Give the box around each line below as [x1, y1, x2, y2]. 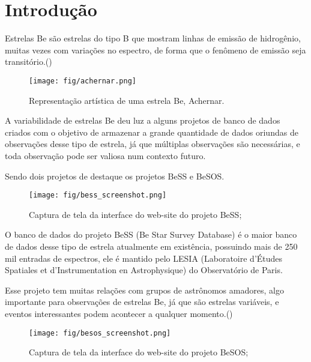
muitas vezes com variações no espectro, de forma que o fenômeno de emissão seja [5, 43, 306, 56]
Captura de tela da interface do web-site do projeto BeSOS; [29, 346, 249, 358]
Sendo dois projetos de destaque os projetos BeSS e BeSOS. [5, 169, 225, 182]
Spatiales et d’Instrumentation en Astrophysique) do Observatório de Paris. [5, 264, 283, 276]
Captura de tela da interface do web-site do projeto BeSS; [29, 208, 242, 220]
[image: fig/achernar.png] [29, 76, 136, 85]
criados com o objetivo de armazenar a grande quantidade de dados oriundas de [5, 125, 298, 138]
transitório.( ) [5, 55, 52, 68]
